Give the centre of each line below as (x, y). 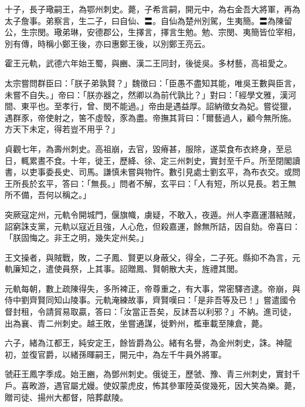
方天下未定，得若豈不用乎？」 (62, 129)
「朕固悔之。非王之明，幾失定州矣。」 (77, 238)
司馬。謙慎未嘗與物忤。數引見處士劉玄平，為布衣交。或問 (189, 172)
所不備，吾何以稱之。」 (48, 195)
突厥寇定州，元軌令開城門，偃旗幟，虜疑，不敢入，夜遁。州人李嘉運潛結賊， (152, 214)
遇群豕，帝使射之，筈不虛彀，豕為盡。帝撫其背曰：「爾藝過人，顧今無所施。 (150, 117)
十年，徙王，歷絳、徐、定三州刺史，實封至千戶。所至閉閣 (181, 160)
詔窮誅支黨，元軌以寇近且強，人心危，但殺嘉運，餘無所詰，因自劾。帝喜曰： (152, 226)
